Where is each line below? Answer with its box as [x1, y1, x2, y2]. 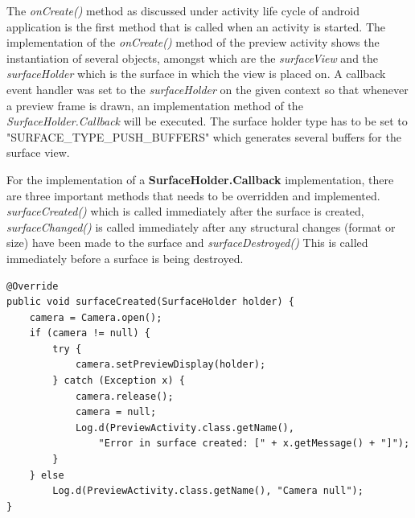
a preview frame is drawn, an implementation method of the [6, 97, 303, 113]
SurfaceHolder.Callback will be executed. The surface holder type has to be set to [6, 113, 408, 129]
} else [29, 469, 64, 481]
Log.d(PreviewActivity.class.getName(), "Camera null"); [52, 485, 364, 497]
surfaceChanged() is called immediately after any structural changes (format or [6, 218, 396, 235]
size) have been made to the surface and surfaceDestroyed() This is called [6, 234, 368, 251]
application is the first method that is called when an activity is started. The [6, 18, 386, 35]
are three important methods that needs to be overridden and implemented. [6, 187, 380, 203]
